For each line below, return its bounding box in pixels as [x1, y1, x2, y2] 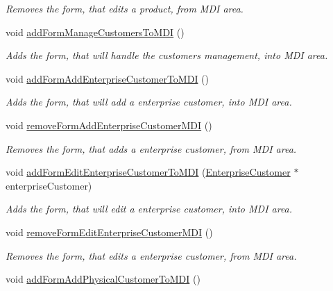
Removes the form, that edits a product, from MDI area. [6, 1, 244, 15]
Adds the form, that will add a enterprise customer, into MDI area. [6, 94, 292, 109]
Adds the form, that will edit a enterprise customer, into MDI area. [6, 201, 293, 216]
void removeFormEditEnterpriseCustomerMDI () [6, 224, 213, 239]
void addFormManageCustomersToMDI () [6, 24, 185, 39]
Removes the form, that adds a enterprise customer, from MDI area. [6, 141, 297, 156]
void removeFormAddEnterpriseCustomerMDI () [6, 117, 212, 132]
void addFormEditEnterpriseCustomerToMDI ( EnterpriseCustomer [6, 165, 291, 179]
